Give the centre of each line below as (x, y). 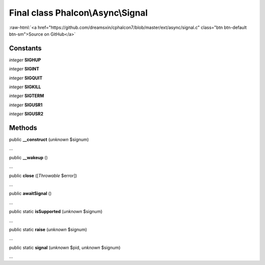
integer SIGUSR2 (26, 114)
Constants (25, 48)
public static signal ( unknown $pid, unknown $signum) (65, 247)
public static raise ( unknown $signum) (48, 229)
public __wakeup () (28, 157)
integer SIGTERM (26, 96)
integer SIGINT (24, 69)
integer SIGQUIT (26, 78)
